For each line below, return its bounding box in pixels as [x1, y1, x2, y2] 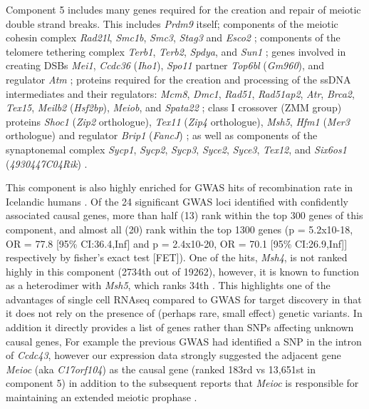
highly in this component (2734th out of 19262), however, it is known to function [6, 263, 360, 278]
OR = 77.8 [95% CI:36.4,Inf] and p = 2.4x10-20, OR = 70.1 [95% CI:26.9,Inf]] [6, 236, 348, 251]
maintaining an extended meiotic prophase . [6, 390, 197, 405]
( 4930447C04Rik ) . [6, 156, 88, 171]
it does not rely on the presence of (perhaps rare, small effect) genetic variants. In [6, 306, 363, 320]
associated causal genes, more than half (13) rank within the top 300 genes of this [6, 208, 363, 223]
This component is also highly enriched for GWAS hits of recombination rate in [6, 180, 353, 195]
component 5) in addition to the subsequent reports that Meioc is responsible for [6, 375, 359, 390]
